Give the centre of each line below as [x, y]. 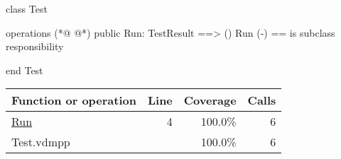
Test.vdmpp [41, 142]
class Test [27, 8]
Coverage [210, 100]
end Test [25, 70]
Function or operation [74, 100]
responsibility [35, 46]
